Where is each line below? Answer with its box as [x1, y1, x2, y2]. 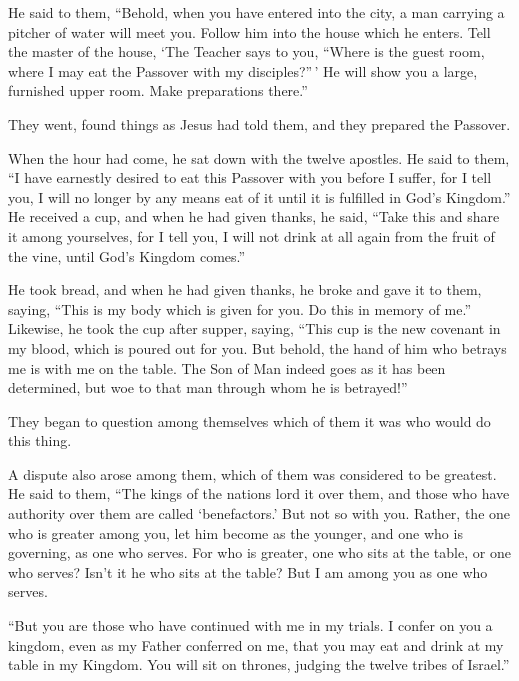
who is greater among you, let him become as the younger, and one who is [8, 522, 463, 543]
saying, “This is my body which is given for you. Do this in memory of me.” [8, 298, 472, 319]
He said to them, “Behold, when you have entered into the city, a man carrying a [8, 2, 505, 22]
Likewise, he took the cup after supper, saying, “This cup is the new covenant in [8, 318, 501, 339]
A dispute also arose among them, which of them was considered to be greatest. [8, 463, 497, 484]
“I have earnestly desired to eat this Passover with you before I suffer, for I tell [8, 167, 492, 188]
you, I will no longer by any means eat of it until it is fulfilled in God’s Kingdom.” [8, 186, 511, 207]
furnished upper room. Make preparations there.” [8, 80, 308, 101]
